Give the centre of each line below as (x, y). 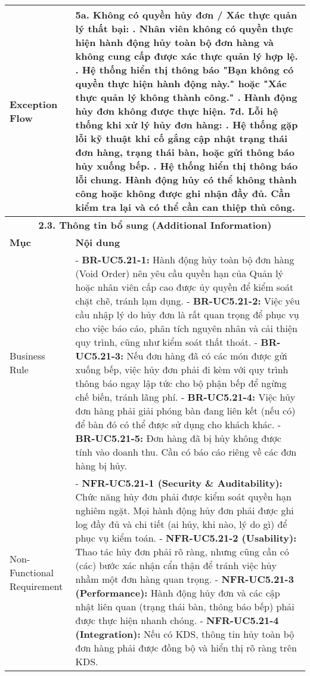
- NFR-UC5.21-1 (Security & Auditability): (179, 483)
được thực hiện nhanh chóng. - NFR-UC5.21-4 (177, 620)
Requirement (36, 586)
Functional (32, 572)
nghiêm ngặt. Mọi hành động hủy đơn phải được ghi (185, 510)
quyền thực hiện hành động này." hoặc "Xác (181, 83)
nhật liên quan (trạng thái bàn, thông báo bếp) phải (185, 606)
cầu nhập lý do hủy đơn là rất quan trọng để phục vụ (187, 314)
